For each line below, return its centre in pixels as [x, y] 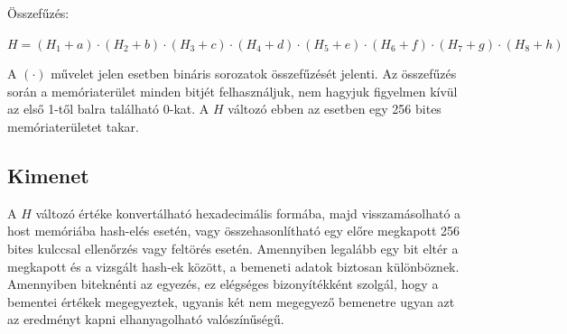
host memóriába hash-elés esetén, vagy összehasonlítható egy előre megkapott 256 [234, 231]
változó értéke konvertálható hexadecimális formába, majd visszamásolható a [248, 213]
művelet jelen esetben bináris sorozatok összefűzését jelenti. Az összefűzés [254, 74]
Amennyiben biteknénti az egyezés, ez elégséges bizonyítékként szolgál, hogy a [223, 284]
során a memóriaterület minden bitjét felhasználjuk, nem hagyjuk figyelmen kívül [232, 91]
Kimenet [48, 175]
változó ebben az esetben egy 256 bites [335, 109]
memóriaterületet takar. [73, 126]
